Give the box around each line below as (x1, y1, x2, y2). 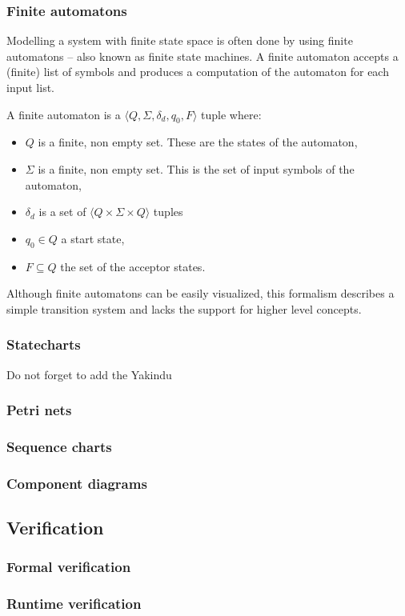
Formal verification (6, 557, 131, 577)
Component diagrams (6, 473, 147, 493)
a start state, (61, 230, 125, 246)
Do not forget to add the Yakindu (6, 366, 172, 382)
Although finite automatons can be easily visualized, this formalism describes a (6, 285, 395, 302)
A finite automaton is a (6, 106, 121, 122)
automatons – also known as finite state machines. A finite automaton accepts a (6, 47, 399, 64)
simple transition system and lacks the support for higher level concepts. (6, 300, 362, 317)
